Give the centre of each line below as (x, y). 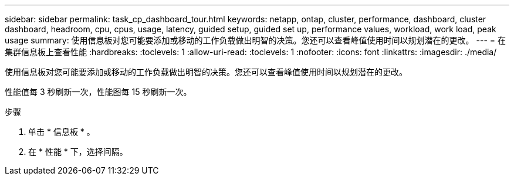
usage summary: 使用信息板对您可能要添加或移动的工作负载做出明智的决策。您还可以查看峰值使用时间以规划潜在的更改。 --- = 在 (255, 40)
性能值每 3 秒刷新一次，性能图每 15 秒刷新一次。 (98, 92)
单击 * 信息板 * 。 (62, 132)
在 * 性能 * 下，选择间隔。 (78, 152)
